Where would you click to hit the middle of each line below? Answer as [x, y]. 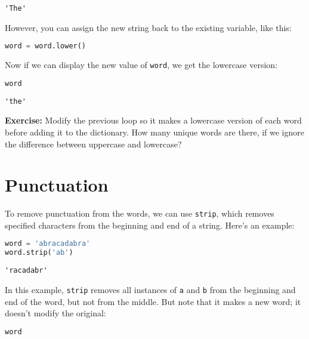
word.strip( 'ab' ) [39, 253]
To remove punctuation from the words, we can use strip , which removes [140, 213]
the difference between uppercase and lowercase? [93, 144]
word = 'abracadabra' [48, 244]
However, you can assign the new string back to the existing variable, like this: [148, 27]
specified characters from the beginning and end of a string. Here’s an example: [150, 225]
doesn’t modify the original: [55, 313]
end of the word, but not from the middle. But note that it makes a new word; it [153, 301]
